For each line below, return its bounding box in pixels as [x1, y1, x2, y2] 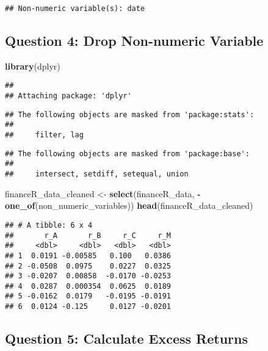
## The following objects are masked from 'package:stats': [5, 110, 255, 119]
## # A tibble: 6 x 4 [5, 220, 93, 230]
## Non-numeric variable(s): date [5, 4, 145, 13]
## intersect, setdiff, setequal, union [5, 170, 189, 179]
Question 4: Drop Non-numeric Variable [5, 31, 264, 50]
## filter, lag [5, 131, 84, 140]
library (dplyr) [5, 59, 60, 72]
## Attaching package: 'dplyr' [5, 92, 132, 101]
